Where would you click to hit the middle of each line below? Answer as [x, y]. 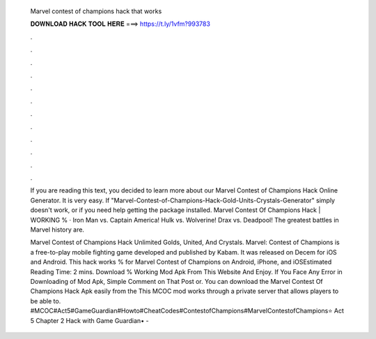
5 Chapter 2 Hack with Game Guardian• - [89, 320]
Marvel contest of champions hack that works [96, 11]
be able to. [46, 301]
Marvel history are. [57, 229]
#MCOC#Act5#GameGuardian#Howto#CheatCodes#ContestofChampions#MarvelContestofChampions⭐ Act [187, 311]
